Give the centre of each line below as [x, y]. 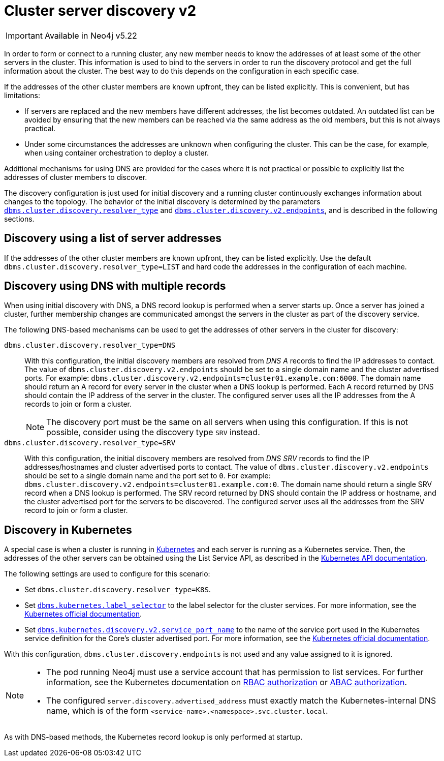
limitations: [22, 95]
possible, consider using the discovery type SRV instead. [153, 432]
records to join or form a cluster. [78, 404]
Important [24, 35]
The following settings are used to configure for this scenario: [107, 574]
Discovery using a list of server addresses [113, 238]
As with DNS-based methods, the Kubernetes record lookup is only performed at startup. [153, 737]
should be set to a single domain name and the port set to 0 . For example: [148, 476]
